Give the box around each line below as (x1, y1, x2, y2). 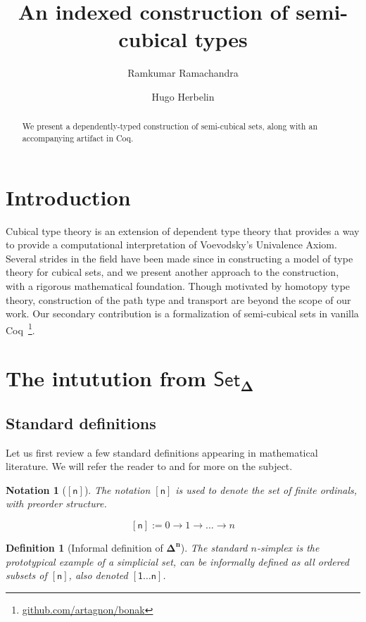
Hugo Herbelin (151, 89, 215, 103)
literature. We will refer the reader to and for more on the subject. (6, 459, 293, 474)
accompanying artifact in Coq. (22, 132, 134, 144)
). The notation (84, 482, 151, 497)
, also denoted (68, 568, 128, 583)
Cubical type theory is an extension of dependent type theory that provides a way (6, 223, 360, 238)
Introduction (6, 182, 131, 211)
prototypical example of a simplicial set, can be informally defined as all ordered (6, 554, 349, 569)
